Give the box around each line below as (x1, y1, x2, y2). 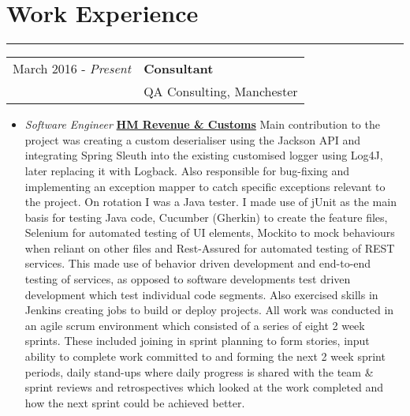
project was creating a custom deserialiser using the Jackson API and (24, 131, 361, 148)
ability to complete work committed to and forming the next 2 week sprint (24, 348, 386, 365)
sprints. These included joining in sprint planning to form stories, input (24, 332, 370, 349)
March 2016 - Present (13, 59, 132, 78)
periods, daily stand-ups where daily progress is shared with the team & (24, 363, 374, 380)
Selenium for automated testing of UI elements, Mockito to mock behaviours (24, 224, 395, 241)
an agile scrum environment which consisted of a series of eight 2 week (24, 317, 365, 333)
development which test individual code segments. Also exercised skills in (24, 286, 378, 302)
